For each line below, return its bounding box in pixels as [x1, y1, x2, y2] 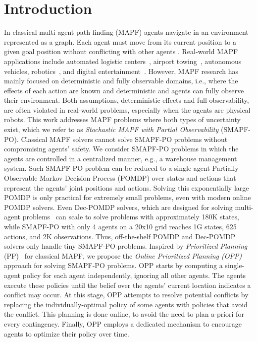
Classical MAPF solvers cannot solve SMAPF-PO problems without [21, 134, 228, 144]
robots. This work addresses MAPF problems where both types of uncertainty [4, 114, 241, 125]
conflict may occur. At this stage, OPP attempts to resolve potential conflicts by [4, 289, 249, 300]
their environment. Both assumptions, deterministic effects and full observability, [4, 95, 249, 105]
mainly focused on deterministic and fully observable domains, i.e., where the [4, 75, 238, 86]
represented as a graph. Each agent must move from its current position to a [4, 36, 236, 47]
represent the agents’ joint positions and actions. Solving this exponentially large [4, 182, 249, 193]
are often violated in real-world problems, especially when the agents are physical [4, 104, 251, 115]
